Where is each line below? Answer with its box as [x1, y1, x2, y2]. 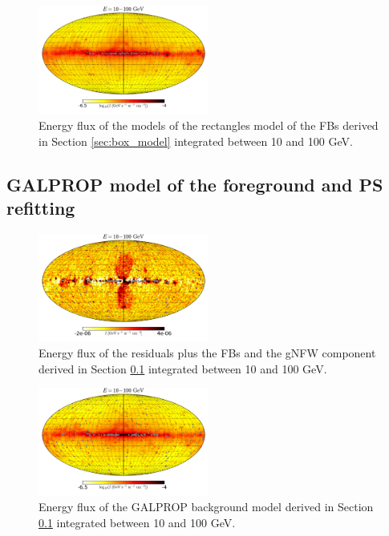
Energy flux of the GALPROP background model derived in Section [38, 498, 374, 515]
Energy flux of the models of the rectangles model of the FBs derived [38, 117, 379, 134]
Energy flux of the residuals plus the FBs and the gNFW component [38, 345, 376, 361]
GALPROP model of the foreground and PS [6, 171, 383, 196]
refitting [6, 195, 75, 220]
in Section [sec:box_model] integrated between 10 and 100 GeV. [38, 132, 353, 149]
